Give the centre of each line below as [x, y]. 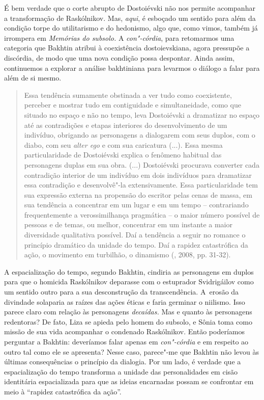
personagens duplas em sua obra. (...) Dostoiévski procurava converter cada [142, 164]
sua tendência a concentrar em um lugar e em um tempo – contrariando [136, 205]
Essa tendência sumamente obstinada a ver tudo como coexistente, [128, 95]
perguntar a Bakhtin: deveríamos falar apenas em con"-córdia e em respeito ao [126, 341]
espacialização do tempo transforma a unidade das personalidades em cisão [121, 371]
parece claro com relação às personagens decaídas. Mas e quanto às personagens [128, 312]
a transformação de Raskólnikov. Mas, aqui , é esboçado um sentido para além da [130, 18]
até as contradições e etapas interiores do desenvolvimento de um [126, 125]
